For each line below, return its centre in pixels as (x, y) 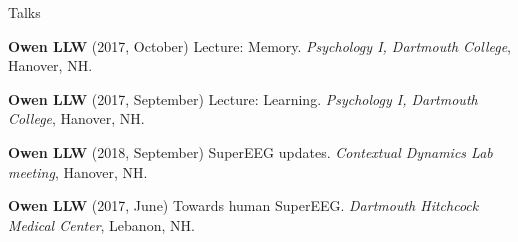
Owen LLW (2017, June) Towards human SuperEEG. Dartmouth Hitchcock (243, 205)
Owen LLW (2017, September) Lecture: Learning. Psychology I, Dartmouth (243, 98)
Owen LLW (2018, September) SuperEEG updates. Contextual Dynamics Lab (250, 151)
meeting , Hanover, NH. (78, 171)
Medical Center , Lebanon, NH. (101, 224)
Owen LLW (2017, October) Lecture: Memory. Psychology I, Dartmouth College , (259, 45)
